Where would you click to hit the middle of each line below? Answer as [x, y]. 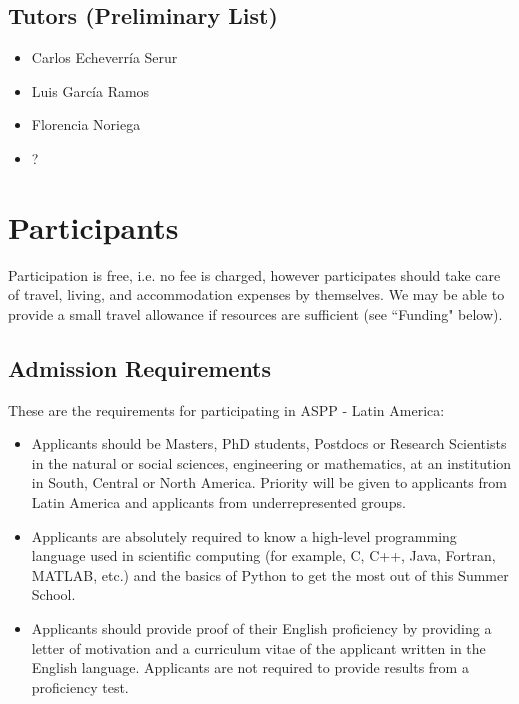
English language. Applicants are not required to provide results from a [250, 667]
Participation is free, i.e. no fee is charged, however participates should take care [254, 274]
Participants [93, 226]
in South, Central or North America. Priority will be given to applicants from [269, 482]
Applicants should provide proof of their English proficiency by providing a [261, 628]
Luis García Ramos [90, 90]
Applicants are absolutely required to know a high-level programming [244, 535]
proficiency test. [80, 686]
